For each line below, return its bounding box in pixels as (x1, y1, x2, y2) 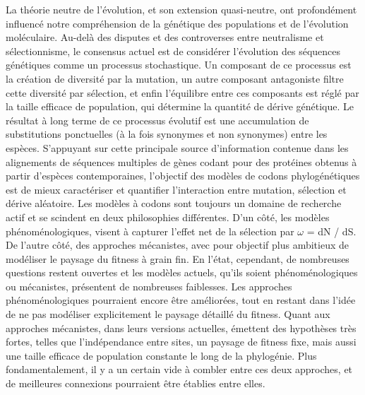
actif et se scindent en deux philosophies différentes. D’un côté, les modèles (6, 209, 330, 224)
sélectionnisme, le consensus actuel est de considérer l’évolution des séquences (6, 43, 341, 58)
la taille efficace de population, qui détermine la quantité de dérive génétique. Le (6, 99, 354, 114)
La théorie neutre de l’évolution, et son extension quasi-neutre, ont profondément (6, 2, 357, 16)
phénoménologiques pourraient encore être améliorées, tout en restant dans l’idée (6, 293, 356, 307)
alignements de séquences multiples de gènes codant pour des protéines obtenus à (6, 154, 357, 169)
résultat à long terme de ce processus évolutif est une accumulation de (6, 112, 309, 127)
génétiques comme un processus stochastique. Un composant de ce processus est (6, 57, 352, 72)
